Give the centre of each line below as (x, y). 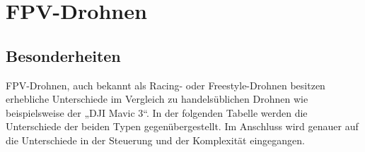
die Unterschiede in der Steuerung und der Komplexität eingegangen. (155, 140)
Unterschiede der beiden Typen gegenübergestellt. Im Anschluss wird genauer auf (182, 126)
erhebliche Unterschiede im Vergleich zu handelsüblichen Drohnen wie (157, 99)
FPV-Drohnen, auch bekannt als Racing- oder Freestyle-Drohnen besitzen (166, 85)
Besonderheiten (63, 55)
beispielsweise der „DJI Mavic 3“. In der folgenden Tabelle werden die (157, 112)
